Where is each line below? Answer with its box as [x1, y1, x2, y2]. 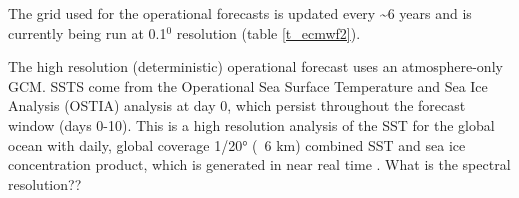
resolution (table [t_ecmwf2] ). [176, 22, 361, 43]
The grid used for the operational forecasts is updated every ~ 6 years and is [8, 3, 472, 23]
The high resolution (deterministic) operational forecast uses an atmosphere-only [8, 56, 503, 77]
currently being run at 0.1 [8, 22, 167, 43]
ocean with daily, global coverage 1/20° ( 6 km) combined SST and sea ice [8, 134, 466, 155]
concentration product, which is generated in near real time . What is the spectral [8, 154, 511, 175]
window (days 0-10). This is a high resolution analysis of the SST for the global [8, 114, 495, 135]
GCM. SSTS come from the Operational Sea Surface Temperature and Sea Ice [8, 75, 488, 96]
